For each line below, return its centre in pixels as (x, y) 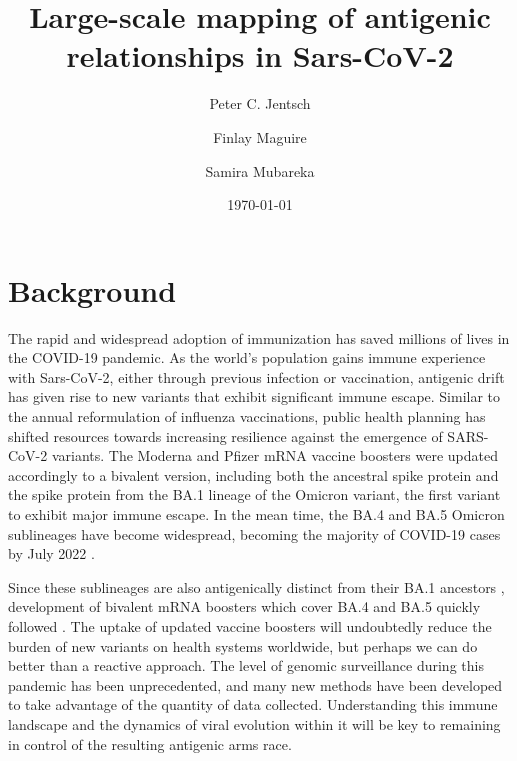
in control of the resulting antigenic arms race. (150, 743)
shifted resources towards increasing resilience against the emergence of (225, 435)
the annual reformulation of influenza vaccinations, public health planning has (247, 416)
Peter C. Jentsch (260, 103)
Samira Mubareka (260, 170)
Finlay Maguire (260, 136)
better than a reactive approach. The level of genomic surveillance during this (246, 665)
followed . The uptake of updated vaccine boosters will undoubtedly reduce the (250, 625)
